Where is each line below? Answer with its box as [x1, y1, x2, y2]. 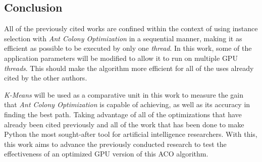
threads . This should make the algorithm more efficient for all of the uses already [4, 62, 254, 73]
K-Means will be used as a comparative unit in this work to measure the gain [4, 89, 244, 100]
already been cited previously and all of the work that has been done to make [4, 119, 244, 129]
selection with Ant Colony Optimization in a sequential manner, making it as [4, 33, 242, 43]
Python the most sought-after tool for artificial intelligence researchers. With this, [4, 129, 257, 139]
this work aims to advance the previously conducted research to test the [4, 138, 227, 149]
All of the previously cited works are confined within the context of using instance [4, 23, 258, 34]
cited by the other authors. [4, 72, 87, 83]
